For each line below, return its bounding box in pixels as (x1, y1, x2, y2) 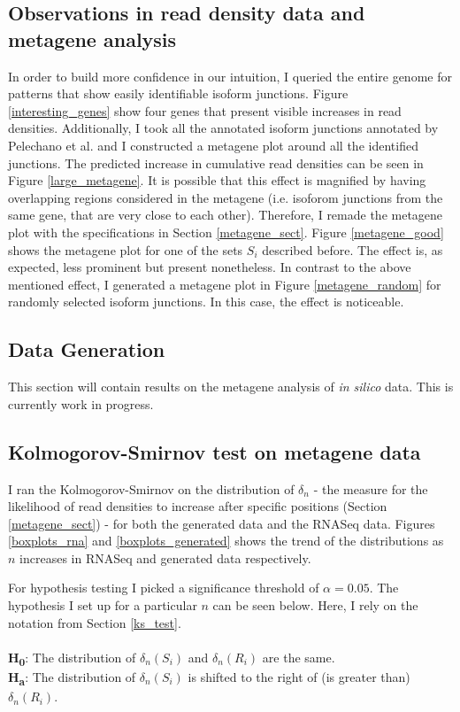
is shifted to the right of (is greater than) (188, 667, 410, 685)
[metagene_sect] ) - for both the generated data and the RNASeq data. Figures (8, 514, 435, 532)
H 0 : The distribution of (8, 647, 136, 669)
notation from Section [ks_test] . (8, 613, 181, 631)
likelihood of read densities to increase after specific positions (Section (8, 497, 387, 515)
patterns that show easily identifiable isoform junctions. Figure (8, 84, 349, 103)
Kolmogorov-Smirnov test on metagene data (8, 437, 421, 465)
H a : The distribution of (8, 667, 136, 688)
